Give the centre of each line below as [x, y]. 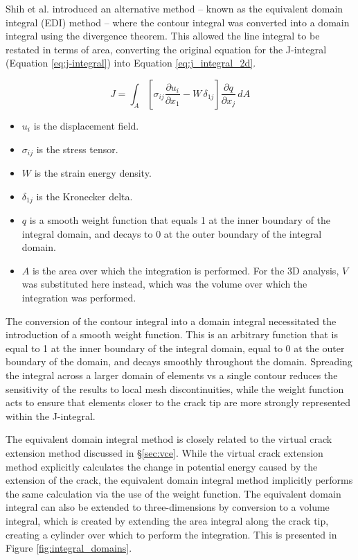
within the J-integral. [51, 415]
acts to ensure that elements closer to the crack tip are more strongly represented [178, 402]
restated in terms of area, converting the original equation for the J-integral [166, 49]
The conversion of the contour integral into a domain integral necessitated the [171, 321]
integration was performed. [79, 298]
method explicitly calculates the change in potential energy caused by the [162, 466]
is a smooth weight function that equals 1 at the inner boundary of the [180, 220]
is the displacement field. [86, 125]
